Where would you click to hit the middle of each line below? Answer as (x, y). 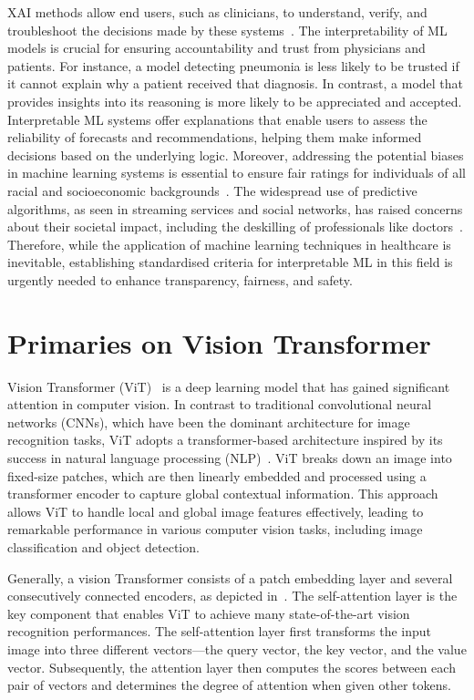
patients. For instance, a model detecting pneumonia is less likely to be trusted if (233, 65)
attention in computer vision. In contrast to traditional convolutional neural (220, 404)
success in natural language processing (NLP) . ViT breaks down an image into (230, 458)
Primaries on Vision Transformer (219, 342)
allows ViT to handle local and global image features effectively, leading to (216, 511)
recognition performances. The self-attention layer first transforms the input (220, 631)
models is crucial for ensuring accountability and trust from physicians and (216, 48)
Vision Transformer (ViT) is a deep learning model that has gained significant (229, 386)
